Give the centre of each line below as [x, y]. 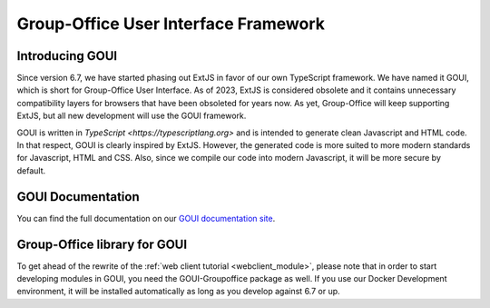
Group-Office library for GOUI [102, 244]
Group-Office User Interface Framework [171, 24]
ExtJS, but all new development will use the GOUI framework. [132, 116]
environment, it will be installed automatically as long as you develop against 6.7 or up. [178, 292]
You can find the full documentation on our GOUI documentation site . [146, 218]
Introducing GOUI [67, 56]
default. [31, 170]
